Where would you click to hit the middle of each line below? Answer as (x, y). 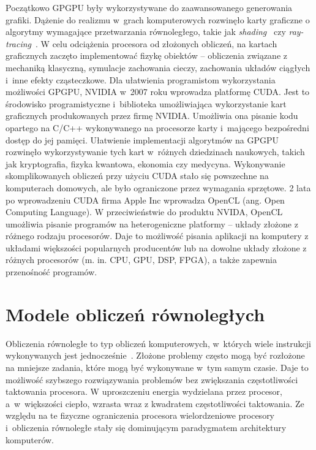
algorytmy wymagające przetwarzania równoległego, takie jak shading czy (146, 32)
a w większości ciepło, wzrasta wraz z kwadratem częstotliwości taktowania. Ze (155, 403)
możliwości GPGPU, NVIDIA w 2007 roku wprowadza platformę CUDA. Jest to (158, 92)
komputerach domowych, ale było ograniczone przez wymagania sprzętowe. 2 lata (158, 187)
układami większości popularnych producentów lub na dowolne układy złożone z (156, 247)
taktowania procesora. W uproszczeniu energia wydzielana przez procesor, (144, 391)
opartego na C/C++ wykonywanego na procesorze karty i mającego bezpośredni (157, 127)
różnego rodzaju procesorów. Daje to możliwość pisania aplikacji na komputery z (157, 236)
